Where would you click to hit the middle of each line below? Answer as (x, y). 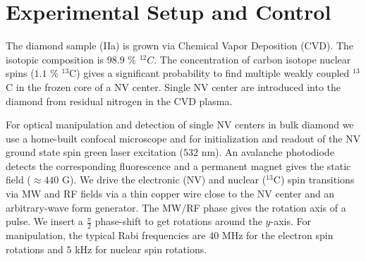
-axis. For (291, 221)
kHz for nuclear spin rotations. (141, 249)
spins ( (20, 73)
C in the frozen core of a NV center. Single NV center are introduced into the (173, 86)
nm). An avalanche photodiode (268, 152)
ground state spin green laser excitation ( (94, 152)
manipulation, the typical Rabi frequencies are (106, 235)
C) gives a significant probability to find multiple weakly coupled (209, 73)
